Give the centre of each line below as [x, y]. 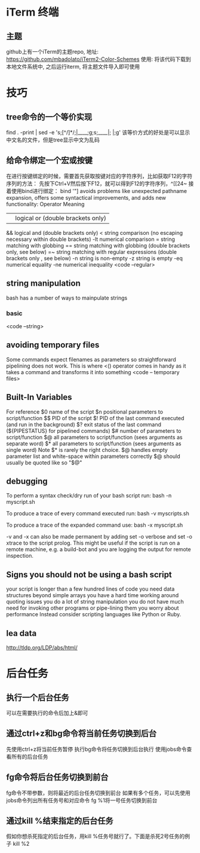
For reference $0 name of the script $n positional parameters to [84, 412]
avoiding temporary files [53, 345]
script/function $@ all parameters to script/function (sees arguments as [95, 437]
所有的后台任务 [30, 756]
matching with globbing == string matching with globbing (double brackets [98, 245]
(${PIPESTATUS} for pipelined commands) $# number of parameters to [94, 430]
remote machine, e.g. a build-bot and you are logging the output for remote [99, 549]
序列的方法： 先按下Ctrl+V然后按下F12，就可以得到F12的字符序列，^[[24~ [97, 184]
